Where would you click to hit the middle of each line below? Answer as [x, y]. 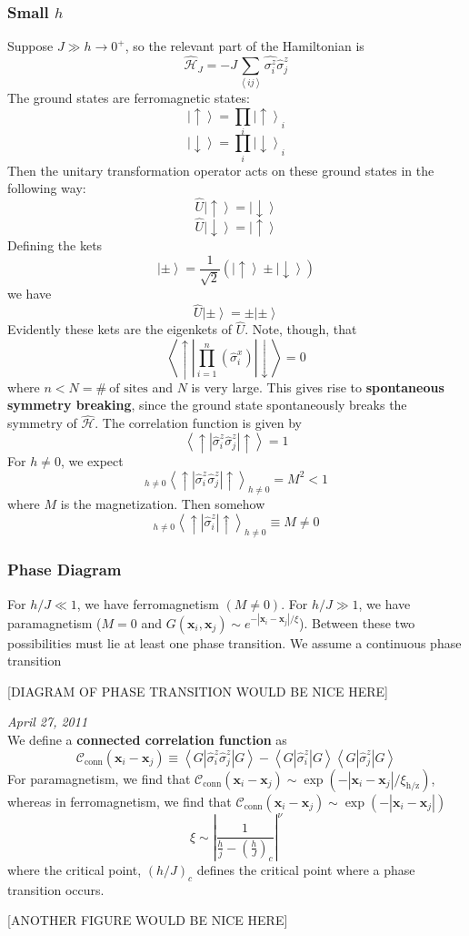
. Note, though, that [301, 329]
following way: [47, 188]
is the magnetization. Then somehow [163, 504]
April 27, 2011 [48, 722]
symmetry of [42, 423]
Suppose [30, 46]
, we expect [92, 460]
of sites [129, 388]
